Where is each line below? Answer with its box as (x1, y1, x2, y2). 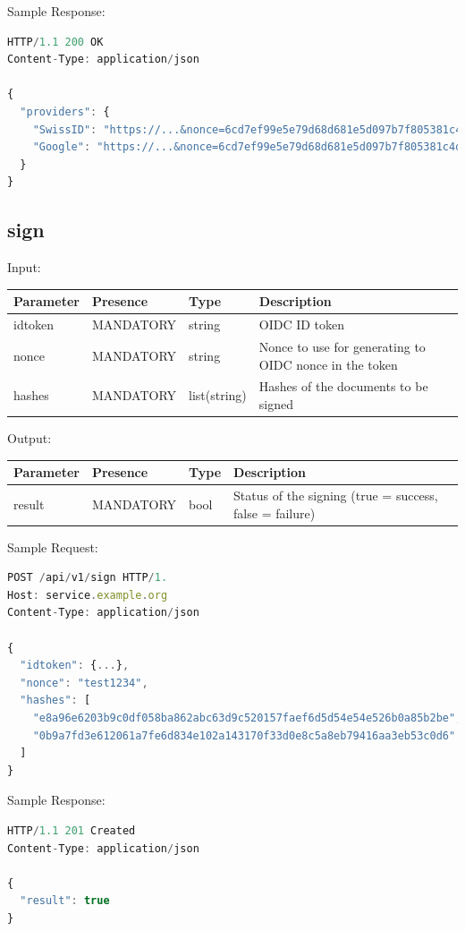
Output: (7, 429, 52, 448)
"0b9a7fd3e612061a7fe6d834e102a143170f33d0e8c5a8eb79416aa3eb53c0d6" (32, 729, 456, 742)
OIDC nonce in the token (258, 354, 398, 373)
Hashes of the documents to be (258, 377, 428, 396)
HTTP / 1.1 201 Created (7, 824, 136, 837)
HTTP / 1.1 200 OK (7, 35, 104, 48)
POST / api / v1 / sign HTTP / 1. (7, 571, 168, 585)
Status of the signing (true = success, (233, 485, 438, 504)
